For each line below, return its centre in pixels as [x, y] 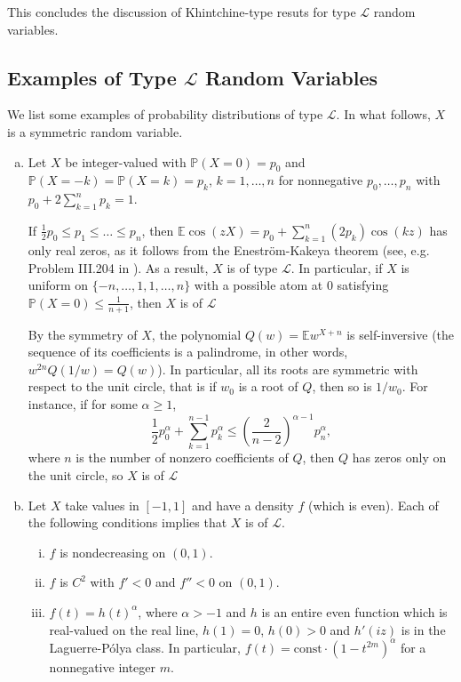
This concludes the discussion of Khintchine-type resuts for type [182, 12]
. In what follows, [383, 114]
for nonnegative [321, 180]
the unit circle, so [76, 474]
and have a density [242, 505]
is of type [252, 267]
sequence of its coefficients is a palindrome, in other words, [188, 352]
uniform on [58, 285]
